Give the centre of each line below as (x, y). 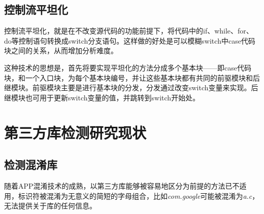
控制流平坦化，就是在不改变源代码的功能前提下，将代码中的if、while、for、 (129, 31)
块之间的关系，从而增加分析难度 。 (61, 50)
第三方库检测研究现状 (75, 132)
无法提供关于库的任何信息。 (50, 206)
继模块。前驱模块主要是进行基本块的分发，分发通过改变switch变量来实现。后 (131, 87)
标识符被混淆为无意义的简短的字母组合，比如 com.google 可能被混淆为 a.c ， (139, 195)
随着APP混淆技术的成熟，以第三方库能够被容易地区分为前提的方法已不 (122, 185)
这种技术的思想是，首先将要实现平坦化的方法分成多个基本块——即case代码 (128, 67)
